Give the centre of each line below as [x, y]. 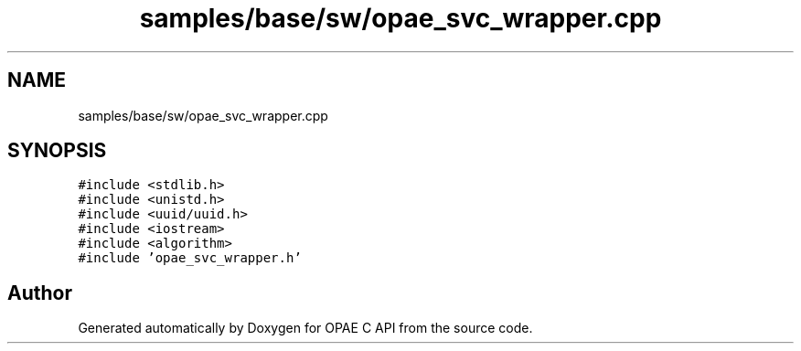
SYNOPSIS [57, 151]
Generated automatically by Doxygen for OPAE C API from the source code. [305, 328]
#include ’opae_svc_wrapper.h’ [190, 258]
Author [40, 292]
